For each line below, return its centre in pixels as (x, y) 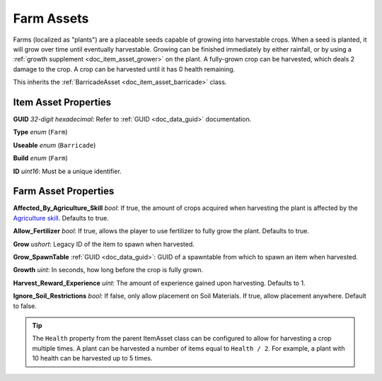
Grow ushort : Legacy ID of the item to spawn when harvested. (104, 244)
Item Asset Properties (62, 102)
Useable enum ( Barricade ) (54, 145)
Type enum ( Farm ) (40, 132)
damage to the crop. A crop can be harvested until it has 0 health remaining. (124, 69)
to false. (25, 306)
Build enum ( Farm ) (41, 158)
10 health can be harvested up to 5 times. (92, 358)
